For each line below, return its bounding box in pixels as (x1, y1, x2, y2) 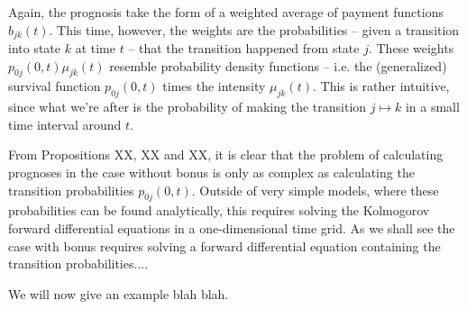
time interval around (8, 114, 122, 133)
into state (8, 39, 61, 58)
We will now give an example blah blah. (8, 284, 229, 303)
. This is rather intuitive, (312, 77, 450, 95)
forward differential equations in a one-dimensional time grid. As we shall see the (8, 219, 455, 237)
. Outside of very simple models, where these (191, 180, 439, 199)
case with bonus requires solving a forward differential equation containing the (8, 236, 441, 255)
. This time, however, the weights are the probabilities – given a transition (49, 20, 460, 39)
